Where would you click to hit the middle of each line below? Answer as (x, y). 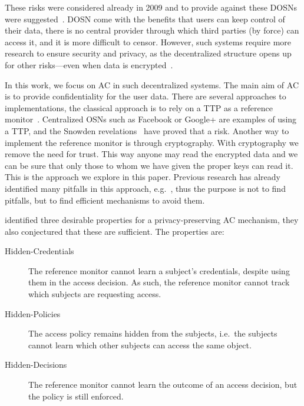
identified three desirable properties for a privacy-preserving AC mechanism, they (152, 220)
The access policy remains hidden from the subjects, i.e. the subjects (153, 333)
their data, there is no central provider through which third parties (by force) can (152, 30)
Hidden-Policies (33, 313)
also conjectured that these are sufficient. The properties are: (115, 231)
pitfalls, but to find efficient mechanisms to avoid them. (105, 200)
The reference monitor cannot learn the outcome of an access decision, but (163, 385)
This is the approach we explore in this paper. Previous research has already (143, 177)
